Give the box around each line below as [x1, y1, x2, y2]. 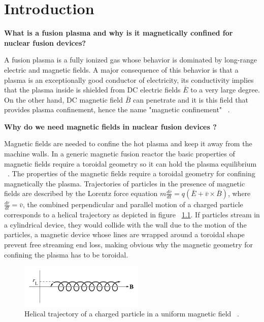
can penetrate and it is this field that [133, 94, 248, 105]
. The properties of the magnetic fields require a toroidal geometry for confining [8, 168, 255, 179]
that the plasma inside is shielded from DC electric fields [4, 84, 181, 95]
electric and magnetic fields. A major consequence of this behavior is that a [4, 64, 239, 75]
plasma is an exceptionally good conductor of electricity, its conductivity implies [4, 74, 254, 85]
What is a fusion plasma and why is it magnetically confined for [4, 27, 233, 38]
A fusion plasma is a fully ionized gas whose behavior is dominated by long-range [4, 54, 257, 65]
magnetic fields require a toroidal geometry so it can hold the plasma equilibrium [4, 158, 257, 169]
